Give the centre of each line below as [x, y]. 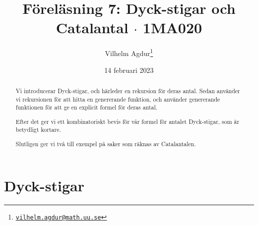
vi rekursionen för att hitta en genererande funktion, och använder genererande [118, 99]
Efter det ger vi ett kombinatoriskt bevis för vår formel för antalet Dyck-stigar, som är [128, 121]
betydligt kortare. [38, 130]
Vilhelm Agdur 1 [129, 52]
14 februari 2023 [129, 70]
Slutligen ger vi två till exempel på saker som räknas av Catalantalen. [106, 144]
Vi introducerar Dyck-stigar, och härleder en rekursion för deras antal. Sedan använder [128, 90]
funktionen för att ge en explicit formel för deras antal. [87, 107]
